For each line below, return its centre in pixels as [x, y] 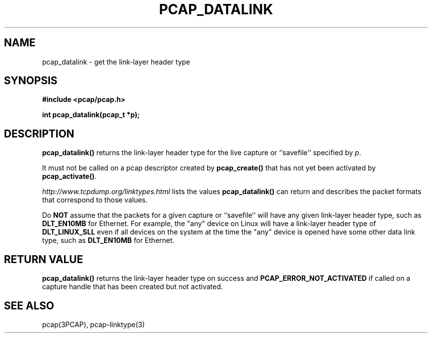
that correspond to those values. [95, 200]
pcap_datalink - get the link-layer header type [116, 62]
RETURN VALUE [44, 259]
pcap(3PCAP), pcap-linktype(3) [93, 324]
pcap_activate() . [69, 176]
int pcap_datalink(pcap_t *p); [91, 115]
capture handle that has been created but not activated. [132, 287]
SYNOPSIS [31, 81]
